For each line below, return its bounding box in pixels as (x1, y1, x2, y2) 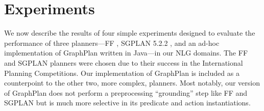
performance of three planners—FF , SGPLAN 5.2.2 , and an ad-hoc (4, 37, 220, 48)
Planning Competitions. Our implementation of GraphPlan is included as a (4, 67, 239, 78)
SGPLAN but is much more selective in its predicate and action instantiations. (4, 97, 251, 108)
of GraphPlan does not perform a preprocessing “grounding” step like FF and (4, 87, 248, 98)
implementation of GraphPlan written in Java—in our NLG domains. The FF (4, 47, 248, 58)
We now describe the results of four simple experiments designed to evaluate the (4, 27, 255, 38)
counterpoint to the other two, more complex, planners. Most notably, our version (4, 77, 260, 88)
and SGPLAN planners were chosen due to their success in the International (4, 57, 243, 68)
